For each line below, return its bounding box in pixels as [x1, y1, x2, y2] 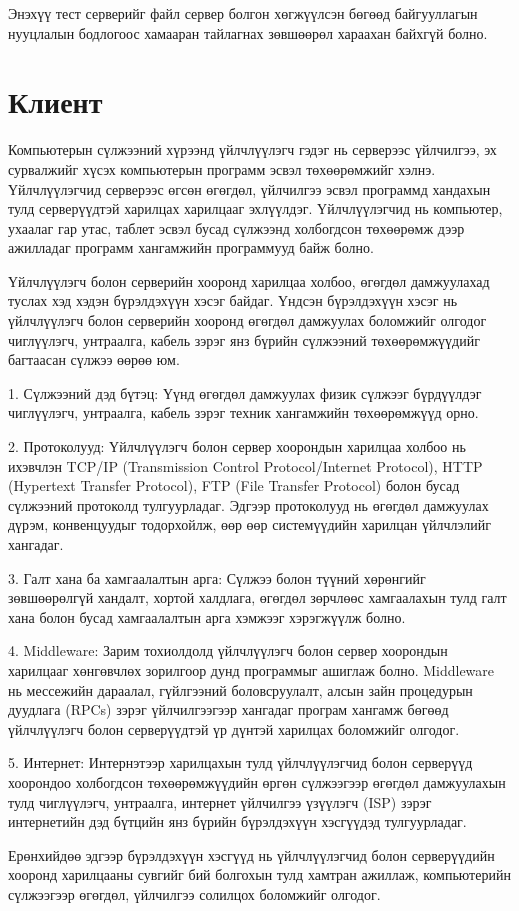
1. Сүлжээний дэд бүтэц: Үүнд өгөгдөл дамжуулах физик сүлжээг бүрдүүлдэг [8, 382, 482, 403]
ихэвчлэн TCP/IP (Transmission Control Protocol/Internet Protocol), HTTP [8, 455, 483, 476]
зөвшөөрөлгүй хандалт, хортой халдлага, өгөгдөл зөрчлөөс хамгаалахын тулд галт [8, 587, 507, 608]
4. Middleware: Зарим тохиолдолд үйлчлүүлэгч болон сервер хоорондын [8, 640, 448, 661]
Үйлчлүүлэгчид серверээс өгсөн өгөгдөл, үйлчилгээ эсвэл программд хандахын [8, 178, 491, 199]
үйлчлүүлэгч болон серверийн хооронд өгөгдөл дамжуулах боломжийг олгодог [8, 310, 487, 331]
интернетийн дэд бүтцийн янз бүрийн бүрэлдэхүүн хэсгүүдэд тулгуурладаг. [8, 811, 467, 832]
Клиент [8, 81, 103, 122]
